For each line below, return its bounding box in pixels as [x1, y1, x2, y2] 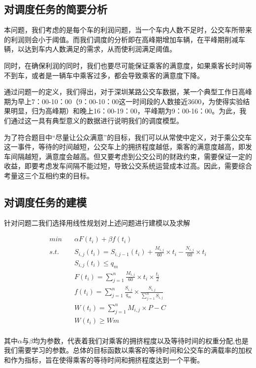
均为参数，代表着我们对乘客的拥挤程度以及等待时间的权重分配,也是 [32, 335, 249, 345]
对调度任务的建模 [4, 194, 87, 209]
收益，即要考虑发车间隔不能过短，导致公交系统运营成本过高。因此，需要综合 [4, 161, 252, 171]
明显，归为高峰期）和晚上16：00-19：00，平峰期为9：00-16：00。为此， [10, 106, 240, 116]
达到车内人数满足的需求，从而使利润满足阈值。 [24, 44, 176, 54]
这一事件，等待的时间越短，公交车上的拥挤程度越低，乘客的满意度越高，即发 [4, 142, 252, 152]
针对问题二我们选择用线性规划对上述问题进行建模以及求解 [4, 217, 190, 227]
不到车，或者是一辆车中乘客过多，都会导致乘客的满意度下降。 [4, 70, 204, 80]
